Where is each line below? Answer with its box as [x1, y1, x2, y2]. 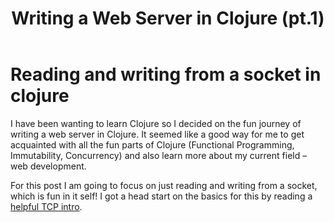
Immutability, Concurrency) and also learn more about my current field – [10, 149, 308, 161]
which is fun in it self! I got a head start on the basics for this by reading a [10, 190, 313, 202]
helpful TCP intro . [10, 200, 83, 212]
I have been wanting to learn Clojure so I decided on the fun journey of [10, 117, 302, 129]
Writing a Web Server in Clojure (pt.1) [11, 7, 325, 30]
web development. [10, 160, 87, 172]
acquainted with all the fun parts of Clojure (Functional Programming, [10, 138, 295, 151]
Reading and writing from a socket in [10, 63, 322, 86]
